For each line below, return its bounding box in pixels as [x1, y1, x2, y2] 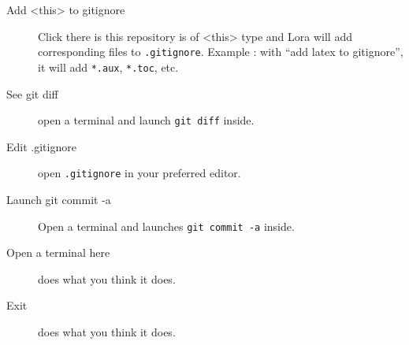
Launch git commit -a [6, 191, 111, 207]
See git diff [6, 85, 58, 102]
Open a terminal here [6, 244, 110, 261]
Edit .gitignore [6, 138, 76, 154]
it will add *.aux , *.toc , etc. [38, 58, 179, 75]
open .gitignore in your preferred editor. [38, 165, 241, 181]
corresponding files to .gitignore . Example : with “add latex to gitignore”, [38, 43, 403, 60]
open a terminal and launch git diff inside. [38, 112, 255, 128]
